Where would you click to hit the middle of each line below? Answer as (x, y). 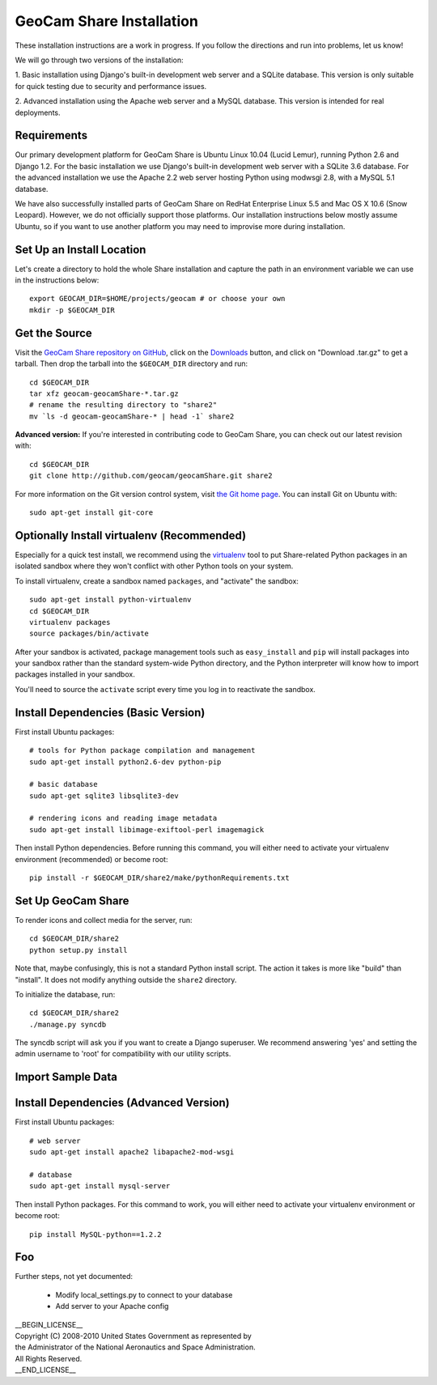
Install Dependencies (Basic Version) (110, 712)
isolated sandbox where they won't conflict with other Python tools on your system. (154, 566)
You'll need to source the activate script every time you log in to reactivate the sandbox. (165, 689)
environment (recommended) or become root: (91, 859)
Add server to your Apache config (112, 1306)
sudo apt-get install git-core (91, 513)
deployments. (38, 113)
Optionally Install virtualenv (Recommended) (131, 535)
